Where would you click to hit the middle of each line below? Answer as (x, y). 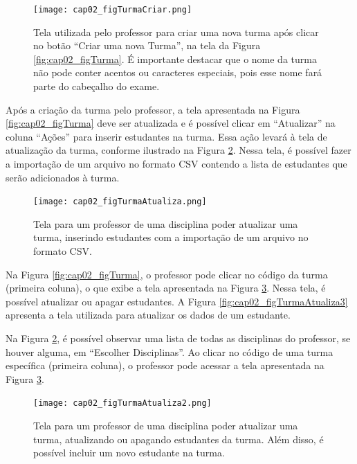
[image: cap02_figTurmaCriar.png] (113, 10)
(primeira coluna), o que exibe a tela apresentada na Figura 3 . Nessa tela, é (166, 288)
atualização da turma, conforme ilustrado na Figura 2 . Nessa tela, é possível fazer (178, 150)
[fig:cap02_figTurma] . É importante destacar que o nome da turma (175, 59)
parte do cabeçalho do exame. (97, 86)
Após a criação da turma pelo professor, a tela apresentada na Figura (153, 109)
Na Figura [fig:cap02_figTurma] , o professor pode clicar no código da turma (167, 274)
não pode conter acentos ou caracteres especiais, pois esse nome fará (178, 72)
